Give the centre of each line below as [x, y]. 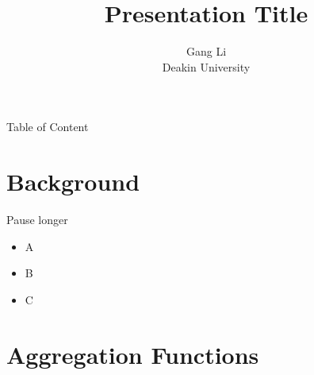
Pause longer [37, 220]
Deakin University [206, 66]
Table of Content [48, 127]
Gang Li [206, 51]
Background [73, 182]
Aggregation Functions [133, 354]
